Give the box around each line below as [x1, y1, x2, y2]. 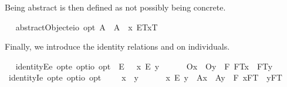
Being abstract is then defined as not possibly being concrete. [5, 1, 226, 13]
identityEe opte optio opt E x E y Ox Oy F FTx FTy [15, 60, 273, 72]
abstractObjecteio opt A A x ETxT [15, 20, 158, 33]
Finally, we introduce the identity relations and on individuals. [5, 40, 230, 53]
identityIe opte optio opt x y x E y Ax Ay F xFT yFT [8, 71, 282, 83]
